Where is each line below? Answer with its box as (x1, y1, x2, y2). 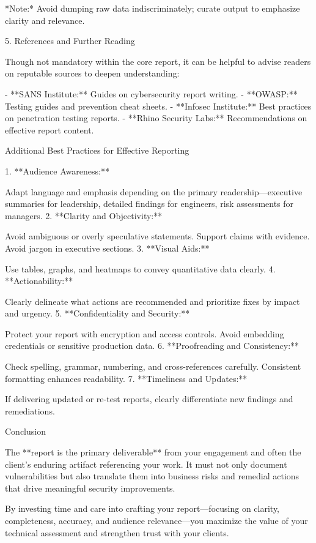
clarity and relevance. (5, 13, 85, 26)
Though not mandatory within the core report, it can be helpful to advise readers (5, 54, 311, 67)
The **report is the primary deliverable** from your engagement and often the (5, 446, 301, 459)
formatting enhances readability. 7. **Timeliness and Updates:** (5, 372, 248, 384)
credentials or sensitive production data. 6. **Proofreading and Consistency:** (5, 339, 299, 352)
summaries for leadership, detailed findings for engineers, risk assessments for (5, 197, 294, 210)
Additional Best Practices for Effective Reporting (5, 144, 189, 157)
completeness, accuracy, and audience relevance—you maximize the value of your (5, 514, 308, 526)
